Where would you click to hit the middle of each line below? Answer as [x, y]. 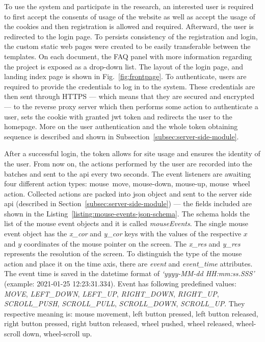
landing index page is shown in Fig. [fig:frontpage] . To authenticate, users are [125, 76]
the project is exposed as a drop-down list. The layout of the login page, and [124, 66]
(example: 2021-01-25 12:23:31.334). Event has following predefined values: [120, 284]
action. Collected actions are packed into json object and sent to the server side [128, 193]
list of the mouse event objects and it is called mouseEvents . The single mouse [126, 223]
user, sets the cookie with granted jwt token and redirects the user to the [118, 116]
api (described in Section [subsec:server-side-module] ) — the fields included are [128, 203]
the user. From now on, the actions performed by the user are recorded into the [128, 163]
